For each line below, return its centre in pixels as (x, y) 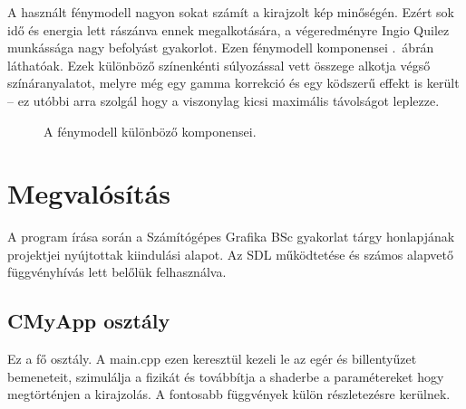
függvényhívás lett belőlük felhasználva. (117, 272)
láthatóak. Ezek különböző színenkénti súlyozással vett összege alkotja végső (219, 65)
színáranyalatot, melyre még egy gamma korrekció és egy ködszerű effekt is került (233, 83)
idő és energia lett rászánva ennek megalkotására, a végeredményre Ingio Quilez (228, 29)
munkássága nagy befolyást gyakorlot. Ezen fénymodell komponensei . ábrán (221, 48)
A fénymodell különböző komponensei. (150, 131)
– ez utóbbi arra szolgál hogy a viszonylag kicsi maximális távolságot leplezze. (223, 100)
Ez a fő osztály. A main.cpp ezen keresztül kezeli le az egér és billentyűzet (212, 359)
